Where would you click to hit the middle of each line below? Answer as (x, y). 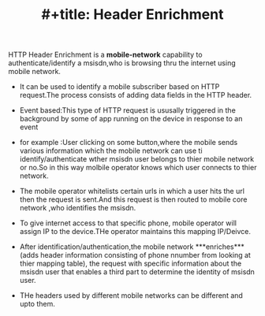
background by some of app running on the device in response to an (131, 119)
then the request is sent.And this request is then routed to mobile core (133, 199)
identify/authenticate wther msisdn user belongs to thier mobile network (137, 159)
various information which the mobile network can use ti (111, 151)
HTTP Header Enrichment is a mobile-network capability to (105, 55)
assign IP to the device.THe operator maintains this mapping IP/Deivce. (135, 232)
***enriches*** (220, 247)
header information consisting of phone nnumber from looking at (146, 255)
